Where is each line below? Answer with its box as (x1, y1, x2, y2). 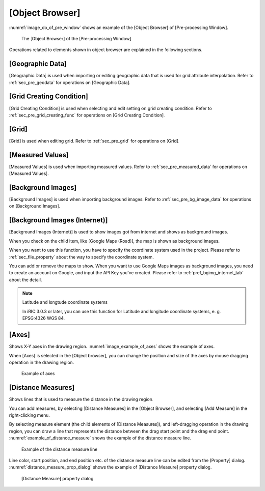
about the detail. (9, 277, 42, 283)
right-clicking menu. (9, 412, 50, 418)
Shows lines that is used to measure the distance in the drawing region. (9, 396, 154, 403)
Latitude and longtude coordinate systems (22, 299, 108, 305)
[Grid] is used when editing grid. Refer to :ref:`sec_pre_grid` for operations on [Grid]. (9, 138, 180, 144)
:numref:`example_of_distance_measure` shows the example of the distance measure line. (9, 435, 191, 441)
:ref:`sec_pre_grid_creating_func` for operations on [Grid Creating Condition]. (9, 112, 165, 118)
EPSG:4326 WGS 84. (22, 315, 65, 321)
